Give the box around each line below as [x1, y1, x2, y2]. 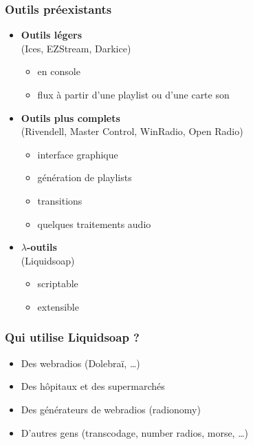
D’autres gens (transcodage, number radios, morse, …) [21, 425, 248, 439]
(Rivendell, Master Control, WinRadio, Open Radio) [21, 124, 243, 138]
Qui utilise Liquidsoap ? [5, 329, 140, 346]
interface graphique [37, 147, 118, 161]
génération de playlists [37, 170, 132, 185]
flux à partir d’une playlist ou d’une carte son [37, 87, 230, 101]
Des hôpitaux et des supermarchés [21, 379, 165, 393]
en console [37, 64, 80, 79]
